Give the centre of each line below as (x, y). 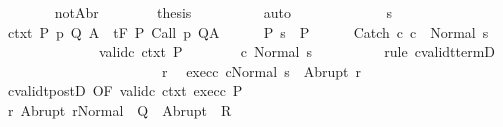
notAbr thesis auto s (223, 12)
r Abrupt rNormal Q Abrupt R (119, 109)
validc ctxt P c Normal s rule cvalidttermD (297, 51)
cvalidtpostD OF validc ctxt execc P (125, 90)
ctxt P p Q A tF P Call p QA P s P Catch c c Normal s (248, 31)
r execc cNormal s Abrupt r (261, 70)
